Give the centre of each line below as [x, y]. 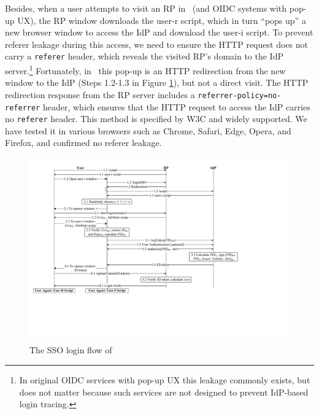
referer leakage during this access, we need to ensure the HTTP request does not [156, 44]
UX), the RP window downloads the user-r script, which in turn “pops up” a [162, 20]
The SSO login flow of [71, 350]
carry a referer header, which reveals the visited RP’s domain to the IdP [144, 56]
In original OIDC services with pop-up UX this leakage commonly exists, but [165, 380]
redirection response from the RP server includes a [100, 94]
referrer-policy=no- [240, 95]
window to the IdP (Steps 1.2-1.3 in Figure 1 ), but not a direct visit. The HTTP [157, 82]
